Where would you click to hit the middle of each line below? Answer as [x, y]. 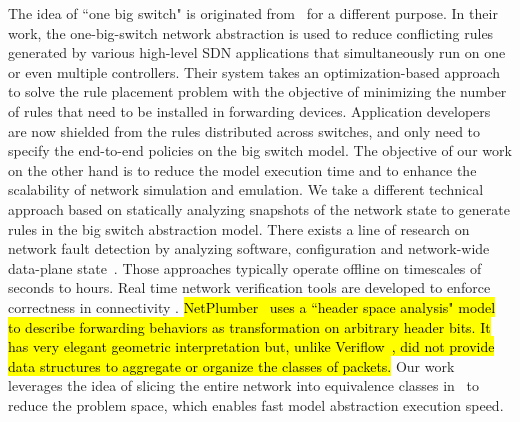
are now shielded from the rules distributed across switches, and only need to [244, 130]
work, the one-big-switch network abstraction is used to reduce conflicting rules [251, 32]
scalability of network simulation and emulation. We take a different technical [246, 189]
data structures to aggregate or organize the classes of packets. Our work [231, 365]
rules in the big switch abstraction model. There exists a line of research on [239, 228]
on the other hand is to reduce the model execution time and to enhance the [242, 169]
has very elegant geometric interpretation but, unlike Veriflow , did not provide [251, 346]
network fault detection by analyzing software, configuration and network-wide [249, 248]
